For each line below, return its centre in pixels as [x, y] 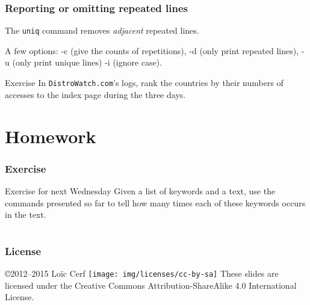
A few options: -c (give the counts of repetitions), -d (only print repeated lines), [152, 50]
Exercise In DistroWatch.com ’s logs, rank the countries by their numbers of [144, 83]
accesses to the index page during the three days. [95, 94]
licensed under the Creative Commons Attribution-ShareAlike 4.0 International [151, 285]
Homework [51, 136]
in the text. [26, 214]
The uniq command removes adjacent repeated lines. [102, 30]
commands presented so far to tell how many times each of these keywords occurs [155, 202]
